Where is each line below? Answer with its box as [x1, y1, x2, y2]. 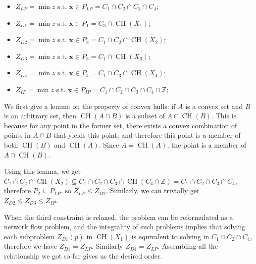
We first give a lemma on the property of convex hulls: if [4, 101, 176, 111]
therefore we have [4, 241, 57, 251]
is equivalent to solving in [131, 231, 209, 241]
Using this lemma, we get [4, 166, 81, 176]
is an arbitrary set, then [4, 110, 77, 121]
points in [4, 130, 31, 140]
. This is [211, 110, 237, 121]
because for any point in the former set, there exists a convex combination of [4, 120, 237, 130]
